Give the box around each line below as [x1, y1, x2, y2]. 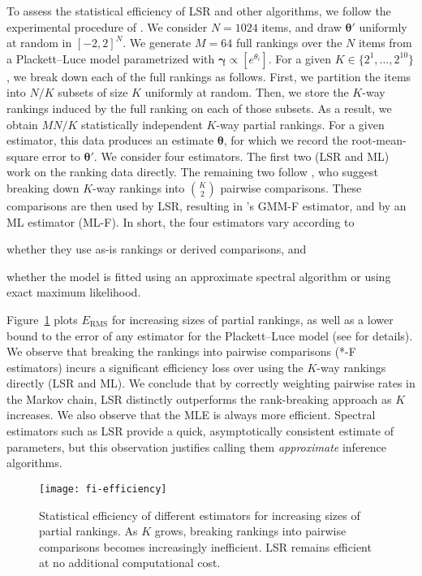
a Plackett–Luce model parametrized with [6, 50, 215, 67]
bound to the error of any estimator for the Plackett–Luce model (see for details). [6, 327, 413, 344]
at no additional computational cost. [39, 554, 221, 571]
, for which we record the [223, 132, 348, 149]
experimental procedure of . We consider [6, 18, 208, 35]
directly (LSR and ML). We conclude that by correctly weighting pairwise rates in [6, 375, 416, 392]
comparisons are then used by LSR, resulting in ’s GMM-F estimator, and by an [6, 197, 407, 214]
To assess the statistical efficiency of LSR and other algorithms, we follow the [6, 2, 391, 19]
